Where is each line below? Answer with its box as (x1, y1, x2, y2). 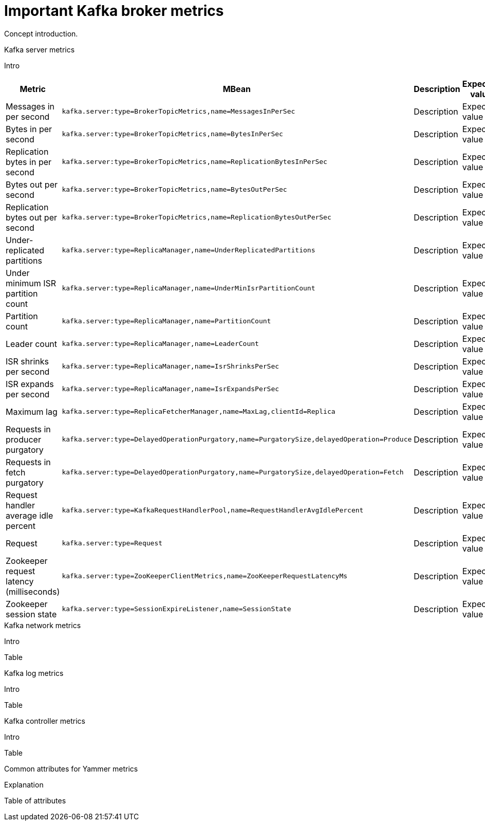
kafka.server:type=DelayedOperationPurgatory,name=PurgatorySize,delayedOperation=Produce (62, 435, 412, 444)
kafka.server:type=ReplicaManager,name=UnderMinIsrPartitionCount (62, 284, 315, 292)
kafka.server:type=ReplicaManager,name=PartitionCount (62, 317, 271, 325)
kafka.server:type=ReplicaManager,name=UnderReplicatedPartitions (62, 246, 315, 254)
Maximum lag (6, 406, 58, 417)
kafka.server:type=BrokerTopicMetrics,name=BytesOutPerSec (62, 186, 287, 194)
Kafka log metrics (4, 668, 64, 677)
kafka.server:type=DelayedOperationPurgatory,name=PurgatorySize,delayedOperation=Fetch (62, 468, 404, 476)
